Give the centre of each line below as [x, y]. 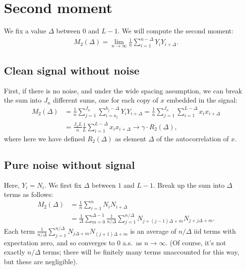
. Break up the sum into [189, 185]
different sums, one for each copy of [106, 100]
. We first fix [63, 185]
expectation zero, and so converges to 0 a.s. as [73, 242]
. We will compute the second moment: [176, 31]
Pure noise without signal [69, 164]
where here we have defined [45, 138]
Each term [19, 231]
